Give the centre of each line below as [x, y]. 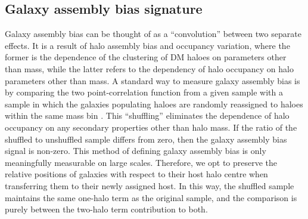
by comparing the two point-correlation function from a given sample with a [144, 92]
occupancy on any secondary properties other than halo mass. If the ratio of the [151, 127]
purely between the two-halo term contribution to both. [106, 209]
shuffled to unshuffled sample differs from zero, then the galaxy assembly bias [146, 139]
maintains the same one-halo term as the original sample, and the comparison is [151, 197]
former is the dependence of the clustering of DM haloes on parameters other [146, 57]
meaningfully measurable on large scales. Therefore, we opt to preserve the [141, 162]
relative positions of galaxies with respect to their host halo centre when [136, 174]
